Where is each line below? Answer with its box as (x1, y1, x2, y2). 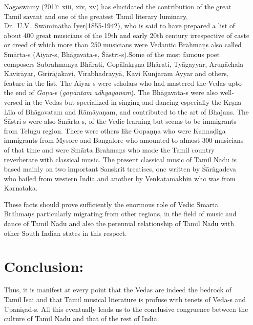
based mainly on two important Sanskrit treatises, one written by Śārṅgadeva (4, 164, 236, 174)
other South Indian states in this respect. (4, 228, 127, 238)
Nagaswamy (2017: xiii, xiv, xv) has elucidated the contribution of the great (4, 1, 232, 11)
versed (4, 96, 23, 107)
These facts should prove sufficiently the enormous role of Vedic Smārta (4, 199, 218, 209)
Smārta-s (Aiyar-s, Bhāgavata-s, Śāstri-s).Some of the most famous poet (4, 49, 220, 59)
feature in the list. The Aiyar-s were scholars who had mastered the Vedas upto (4, 77, 242, 88)
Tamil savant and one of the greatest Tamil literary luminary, (4, 11, 188, 21)
